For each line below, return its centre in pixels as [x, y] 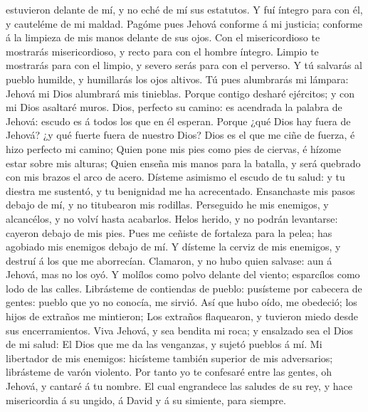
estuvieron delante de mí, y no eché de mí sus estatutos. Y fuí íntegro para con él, [184, 9]
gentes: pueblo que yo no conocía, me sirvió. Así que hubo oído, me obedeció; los [182, 302]
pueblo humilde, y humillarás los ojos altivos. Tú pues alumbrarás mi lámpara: [177, 79]
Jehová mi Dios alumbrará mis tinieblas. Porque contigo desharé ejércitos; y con [180, 93]
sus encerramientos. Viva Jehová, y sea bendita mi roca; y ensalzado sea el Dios [179, 330]
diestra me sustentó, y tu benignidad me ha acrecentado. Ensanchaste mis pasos [180, 190]
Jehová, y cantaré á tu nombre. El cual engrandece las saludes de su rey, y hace [179, 386]
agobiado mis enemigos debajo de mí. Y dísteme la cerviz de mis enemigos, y [173, 247]
